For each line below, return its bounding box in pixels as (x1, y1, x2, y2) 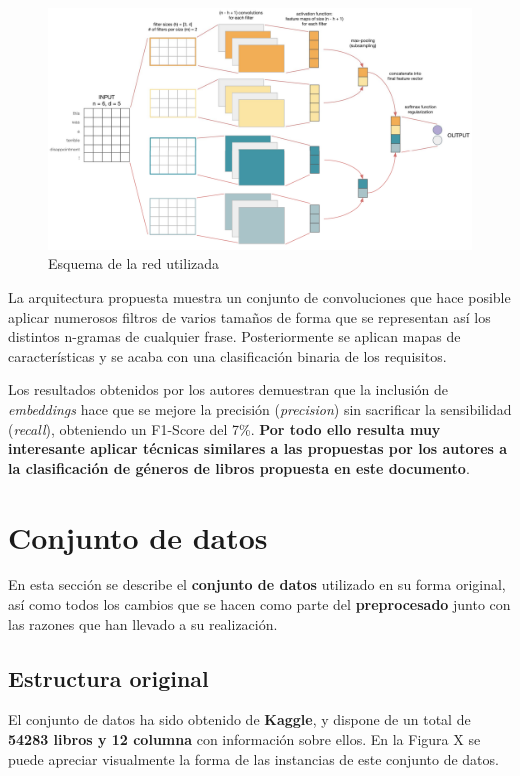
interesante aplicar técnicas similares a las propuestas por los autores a (8, 438, 508, 459)
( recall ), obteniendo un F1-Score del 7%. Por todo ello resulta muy (8, 418, 441, 439)
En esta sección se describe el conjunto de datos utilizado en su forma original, (8, 574, 506, 595)
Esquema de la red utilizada (48, 253, 220, 274)
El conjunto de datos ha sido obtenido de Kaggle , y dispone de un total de (8, 709, 471, 730)
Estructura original (8, 662, 209, 693)
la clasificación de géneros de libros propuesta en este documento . (8, 457, 470, 478)
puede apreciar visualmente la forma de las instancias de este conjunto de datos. (8, 748, 499, 769)
